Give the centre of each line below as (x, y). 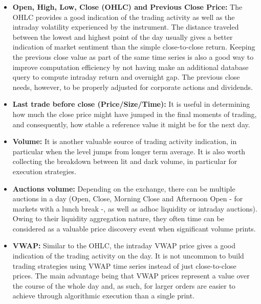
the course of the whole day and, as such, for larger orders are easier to (124, 285)
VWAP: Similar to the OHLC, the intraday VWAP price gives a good (124, 245)
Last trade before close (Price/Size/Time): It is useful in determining (131, 104)
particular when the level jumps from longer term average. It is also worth (129, 151)
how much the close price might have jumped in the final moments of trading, (135, 114)
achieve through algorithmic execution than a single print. (104, 296)
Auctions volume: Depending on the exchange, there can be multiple (124, 188)
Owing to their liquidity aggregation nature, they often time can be (118, 218)
